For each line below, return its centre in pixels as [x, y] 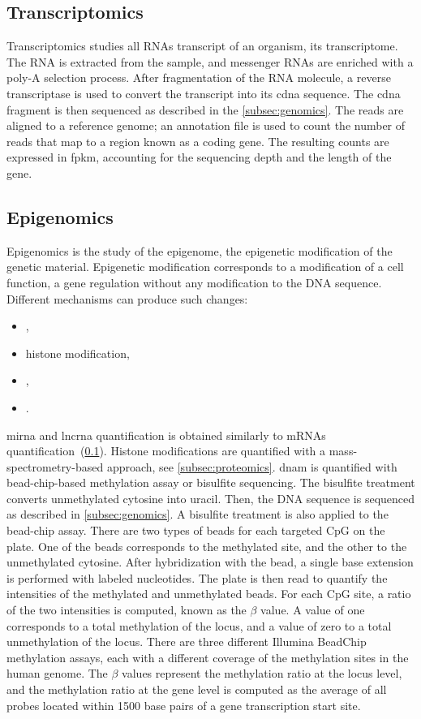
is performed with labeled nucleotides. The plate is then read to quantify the [197, 577]
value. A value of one [313, 610]
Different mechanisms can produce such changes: [127, 298]
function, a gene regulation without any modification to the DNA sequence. [194, 282]
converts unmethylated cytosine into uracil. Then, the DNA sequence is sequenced [211, 498]
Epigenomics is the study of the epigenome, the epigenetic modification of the [200, 250]
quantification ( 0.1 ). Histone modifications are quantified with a [166, 451]
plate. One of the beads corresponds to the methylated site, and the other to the [207, 546]
